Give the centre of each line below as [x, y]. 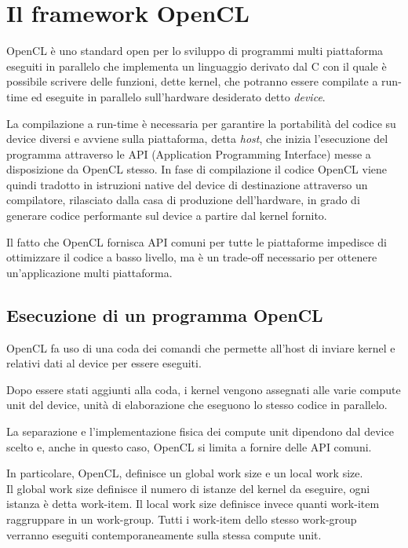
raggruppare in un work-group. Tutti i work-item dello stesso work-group [182, 519]
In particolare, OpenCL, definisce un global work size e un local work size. [185, 473]
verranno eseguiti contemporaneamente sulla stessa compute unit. [164, 534]
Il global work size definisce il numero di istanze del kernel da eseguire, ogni [188, 488]
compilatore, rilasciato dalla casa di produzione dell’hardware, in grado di [183, 200]
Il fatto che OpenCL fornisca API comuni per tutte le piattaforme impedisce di [197, 241]
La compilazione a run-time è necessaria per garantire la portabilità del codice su [201, 123]
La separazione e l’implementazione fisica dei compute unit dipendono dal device [200, 431]
